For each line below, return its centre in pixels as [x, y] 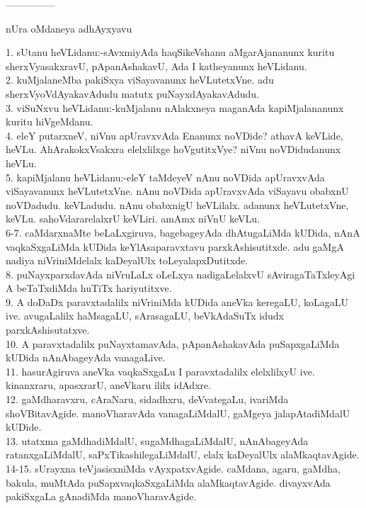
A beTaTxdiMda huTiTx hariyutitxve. [89, 288]
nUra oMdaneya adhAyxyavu [69, 28]
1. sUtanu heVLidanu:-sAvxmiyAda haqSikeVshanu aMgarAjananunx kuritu [170, 52]
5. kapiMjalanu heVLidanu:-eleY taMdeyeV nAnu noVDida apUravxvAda [165, 177]
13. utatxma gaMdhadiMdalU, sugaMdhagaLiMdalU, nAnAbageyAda [157, 440]
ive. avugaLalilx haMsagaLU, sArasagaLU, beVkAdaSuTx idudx [145, 316]
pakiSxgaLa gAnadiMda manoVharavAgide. [101, 496]
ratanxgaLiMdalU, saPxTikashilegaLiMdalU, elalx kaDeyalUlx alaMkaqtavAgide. [183, 455]
